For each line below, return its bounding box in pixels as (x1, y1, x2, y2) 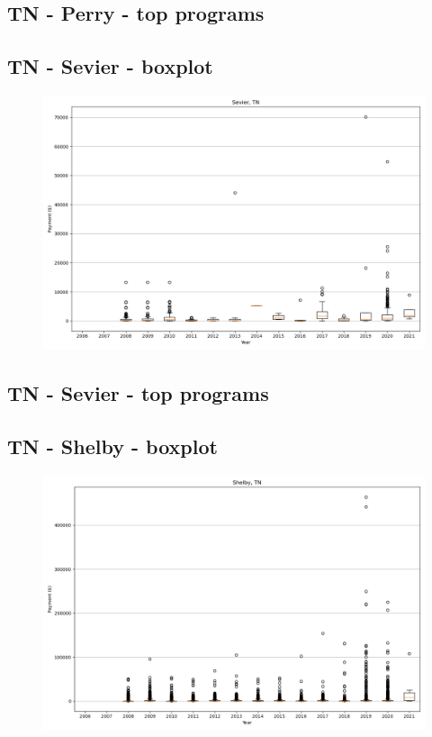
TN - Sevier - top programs (7, 379, 269, 407)
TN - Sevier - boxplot (7, 52, 213, 80)
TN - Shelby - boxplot (7, 432, 218, 460)
